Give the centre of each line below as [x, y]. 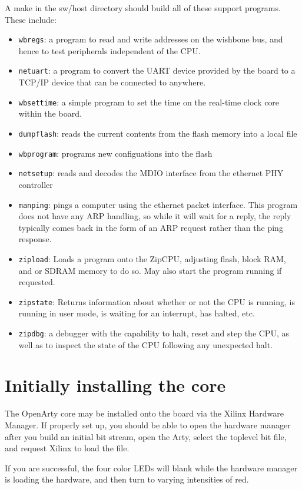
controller [36, 184]
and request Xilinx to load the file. [67, 448]
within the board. [50, 113]
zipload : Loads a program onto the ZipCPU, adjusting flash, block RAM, [152, 258]
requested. [37, 282]
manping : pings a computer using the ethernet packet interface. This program [158, 204]
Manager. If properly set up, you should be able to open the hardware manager [148, 425]
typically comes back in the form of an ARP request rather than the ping [151, 227]
